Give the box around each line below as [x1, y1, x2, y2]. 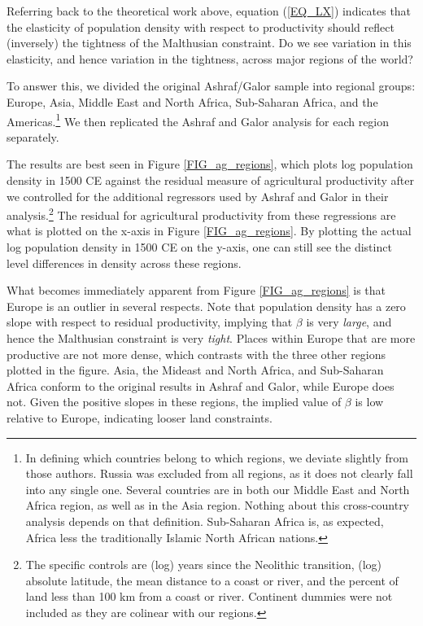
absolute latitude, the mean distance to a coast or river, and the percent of [25, 571, 399, 589]
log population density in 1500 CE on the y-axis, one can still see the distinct [7, 239, 392, 256]
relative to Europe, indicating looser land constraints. [7, 409, 273, 426]
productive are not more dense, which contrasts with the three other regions [7, 345, 386, 362]
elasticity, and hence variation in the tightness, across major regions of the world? [7, 50, 413, 67]
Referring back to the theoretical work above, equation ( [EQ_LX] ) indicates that [7, 2, 412, 19]
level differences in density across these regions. [7, 254, 242, 271]
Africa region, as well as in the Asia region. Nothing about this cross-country [25, 497, 410, 514]
